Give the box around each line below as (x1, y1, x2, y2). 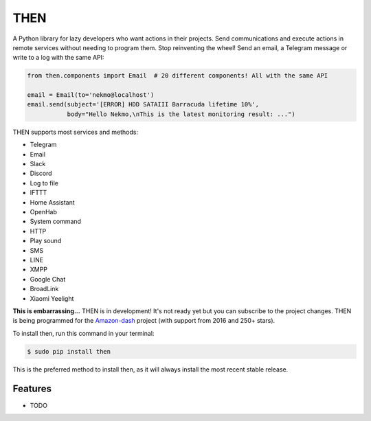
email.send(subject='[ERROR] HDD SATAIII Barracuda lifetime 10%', (27, 100, 260, 109)
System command (30, 217, 82, 226)
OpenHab (30, 207, 58, 216)
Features (12, 383, 52, 395)
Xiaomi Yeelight (30, 294, 74, 302)
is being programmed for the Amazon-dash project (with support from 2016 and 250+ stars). (12, 317, 276, 325)
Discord (30, 169, 52, 178)
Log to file (30, 179, 58, 187)
